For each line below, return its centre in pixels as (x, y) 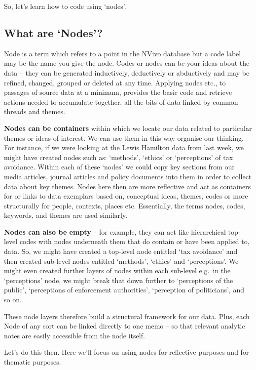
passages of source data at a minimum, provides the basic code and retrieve (118, 92)
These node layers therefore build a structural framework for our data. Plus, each (127, 316)
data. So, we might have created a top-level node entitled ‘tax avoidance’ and (121, 251)
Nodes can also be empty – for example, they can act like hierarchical (115, 231)
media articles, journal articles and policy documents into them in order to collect (128, 176)
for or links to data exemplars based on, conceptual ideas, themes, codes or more (126, 196)
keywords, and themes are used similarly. (66, 215)
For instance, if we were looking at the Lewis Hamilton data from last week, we (124, 147)
